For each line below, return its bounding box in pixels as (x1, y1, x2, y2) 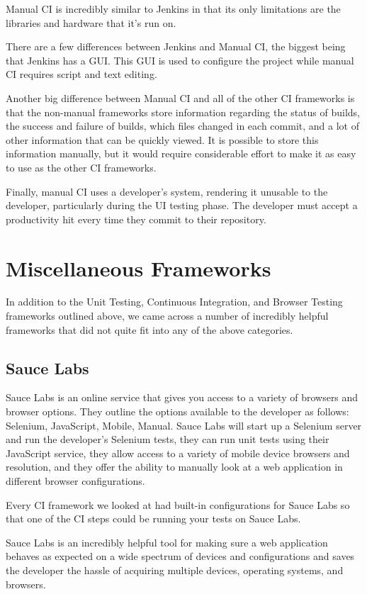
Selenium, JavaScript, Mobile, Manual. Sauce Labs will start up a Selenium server (6, 418, 362, 432)
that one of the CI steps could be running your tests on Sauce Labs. (6, 511, 301, 526)
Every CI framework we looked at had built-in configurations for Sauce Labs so (6, 497, 350, 512)
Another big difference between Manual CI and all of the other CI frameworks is (6, 90, 355, 105)
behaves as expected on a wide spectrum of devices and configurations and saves (6, 549, 355, 564)
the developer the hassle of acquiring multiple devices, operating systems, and (6, 562, 344, 577)
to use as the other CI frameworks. (6, 159, 157, 174)
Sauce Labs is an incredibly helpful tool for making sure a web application (6, 534, 328, 549)
